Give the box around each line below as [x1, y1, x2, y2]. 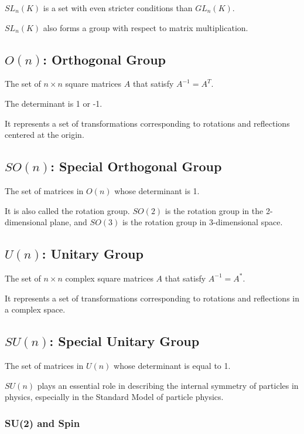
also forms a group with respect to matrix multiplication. [43, 21, 248, 33]
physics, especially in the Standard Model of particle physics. [5, 391, 224, 403]
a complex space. [5, 303, 66, 316]
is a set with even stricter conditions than [43, 2, 193, 13]
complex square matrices [65, 272, 153, 284]
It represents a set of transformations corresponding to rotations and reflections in [5, 291, 299, 304]
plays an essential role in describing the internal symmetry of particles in [37, 379, 299, 391]
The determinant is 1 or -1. [5, 97, 103, 109]
